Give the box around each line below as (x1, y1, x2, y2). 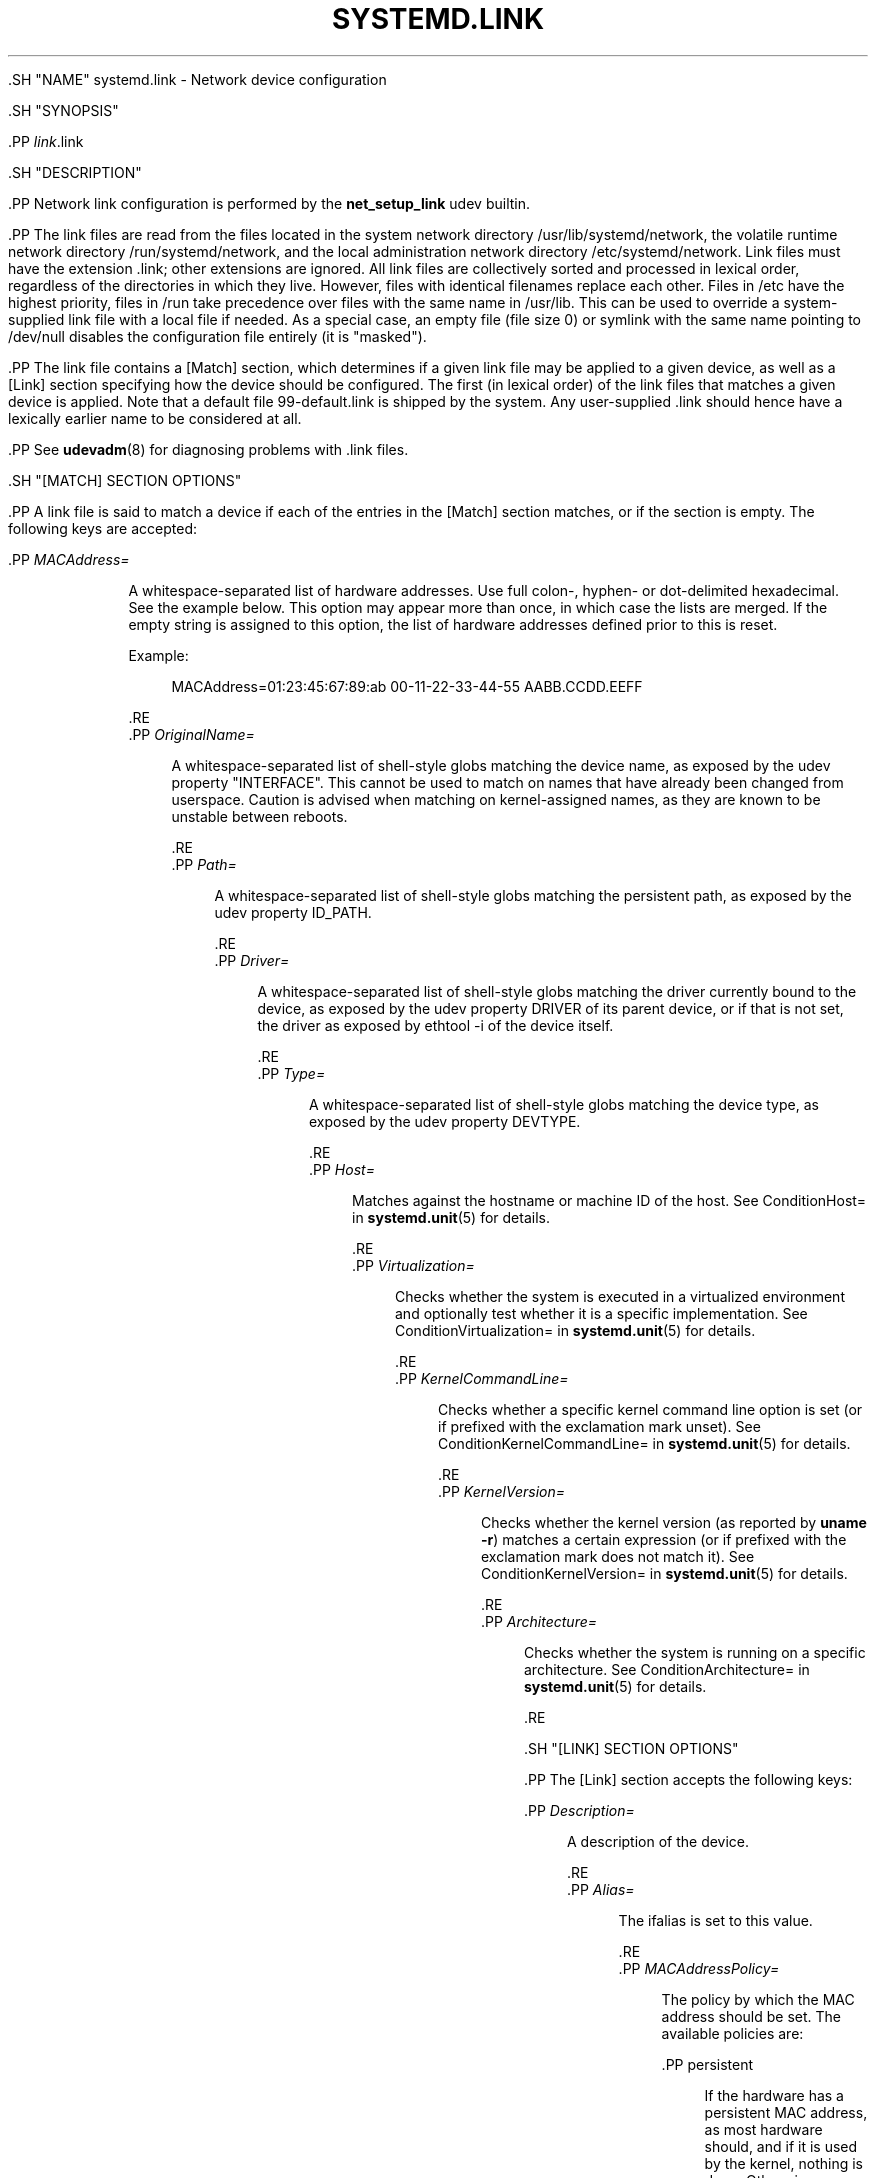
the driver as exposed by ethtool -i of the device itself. (257, 1016, 614, 1034)
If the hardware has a (704, 2086, 844, 2104)
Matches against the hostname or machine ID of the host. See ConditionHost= (352, 1191, 867, 1209)
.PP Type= (257, 1064, 326, 1082)
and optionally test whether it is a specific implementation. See (395, 1304, 808, 1322)
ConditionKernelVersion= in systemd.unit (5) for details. (481, 1564, 848, 1582)
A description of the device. (567, 1832, 750, 1850)
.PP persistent (661, 2055, 754, 2073)
